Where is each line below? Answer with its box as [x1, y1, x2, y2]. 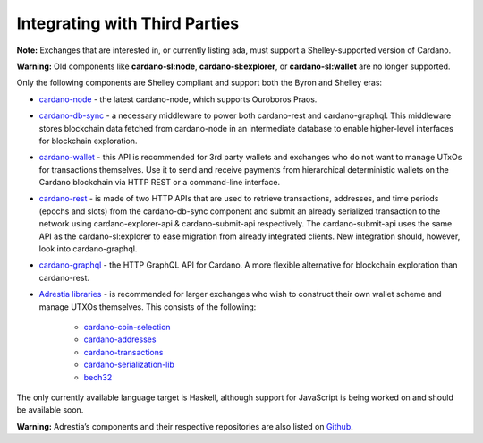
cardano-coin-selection [83, 321, 171, 332]
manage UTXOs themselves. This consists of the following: [38, 301, 257, 312]
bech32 [83, 371, 113, 382]
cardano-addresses [83, 334, 157, 345]
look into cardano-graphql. [38, 243, 138, 254]
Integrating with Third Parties [16, 13, 240, 33]
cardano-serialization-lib [83, 359, 174, 371]
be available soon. [16, 405, 84, 415]
